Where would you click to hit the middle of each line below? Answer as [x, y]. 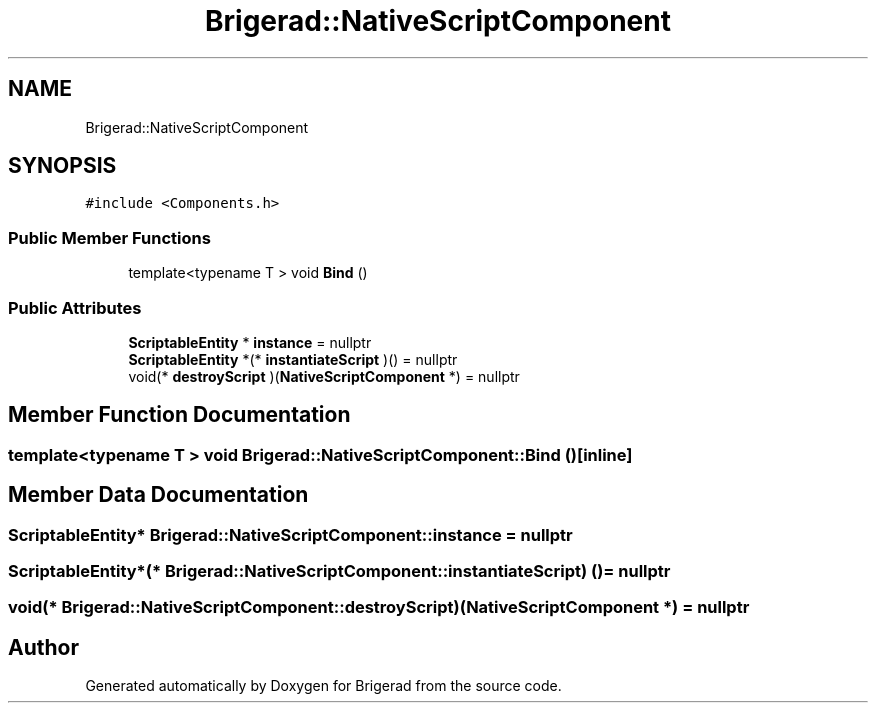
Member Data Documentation [158, 495]
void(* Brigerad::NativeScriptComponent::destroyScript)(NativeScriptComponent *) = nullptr [379, 607]
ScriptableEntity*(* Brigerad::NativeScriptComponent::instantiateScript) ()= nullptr [339, 571]
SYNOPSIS [62, 166]
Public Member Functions [109, 237]
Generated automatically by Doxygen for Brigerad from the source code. [323, 686]
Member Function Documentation [179, 415]
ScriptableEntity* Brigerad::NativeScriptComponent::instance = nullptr [290, 534]
